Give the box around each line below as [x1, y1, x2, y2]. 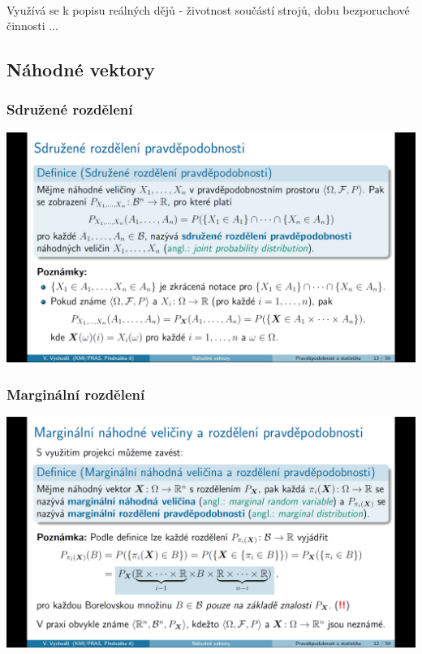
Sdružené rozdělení [6, 99, 133, 119]
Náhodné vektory [6, 57, 155, 82]
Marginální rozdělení [6, 383, 145, 404]
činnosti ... [6, 17, 58, 34]
